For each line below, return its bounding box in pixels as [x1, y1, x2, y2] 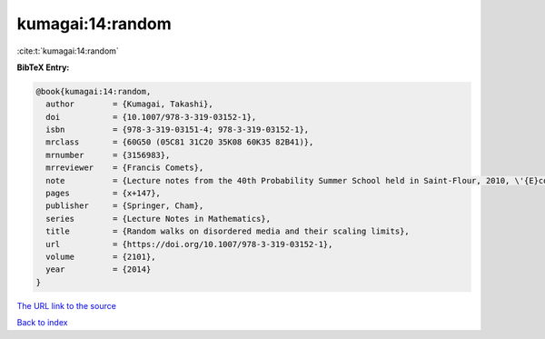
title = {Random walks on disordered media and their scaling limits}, [45, 226, 411, 236]
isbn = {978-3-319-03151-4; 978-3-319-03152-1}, [45, 125, 310, 135]
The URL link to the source [16, 300, 117, 311]
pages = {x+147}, [45, 188, 161, 199]
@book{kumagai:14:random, [35, 86, 152, 96]
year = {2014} [45, 264, 152, 274]
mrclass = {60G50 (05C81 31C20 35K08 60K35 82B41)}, [45, 137, 314, 147]
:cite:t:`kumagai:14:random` [16, 45, 120, 56]
